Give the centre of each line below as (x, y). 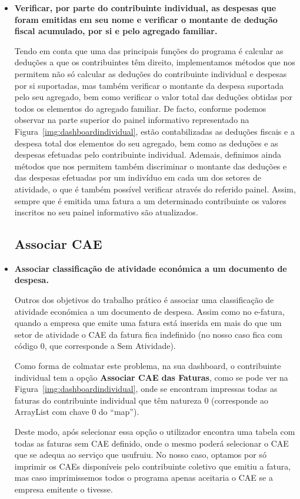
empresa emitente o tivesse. (64, 489)
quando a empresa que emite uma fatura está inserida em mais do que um (148, 323)
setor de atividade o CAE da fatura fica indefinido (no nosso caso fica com (148, 334)
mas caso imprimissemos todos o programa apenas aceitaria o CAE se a (144, 478)
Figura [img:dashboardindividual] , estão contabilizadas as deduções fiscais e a (154, 131)
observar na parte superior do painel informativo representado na (132, 120)
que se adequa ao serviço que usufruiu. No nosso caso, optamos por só (140, 455)
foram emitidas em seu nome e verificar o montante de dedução (146, 19)
